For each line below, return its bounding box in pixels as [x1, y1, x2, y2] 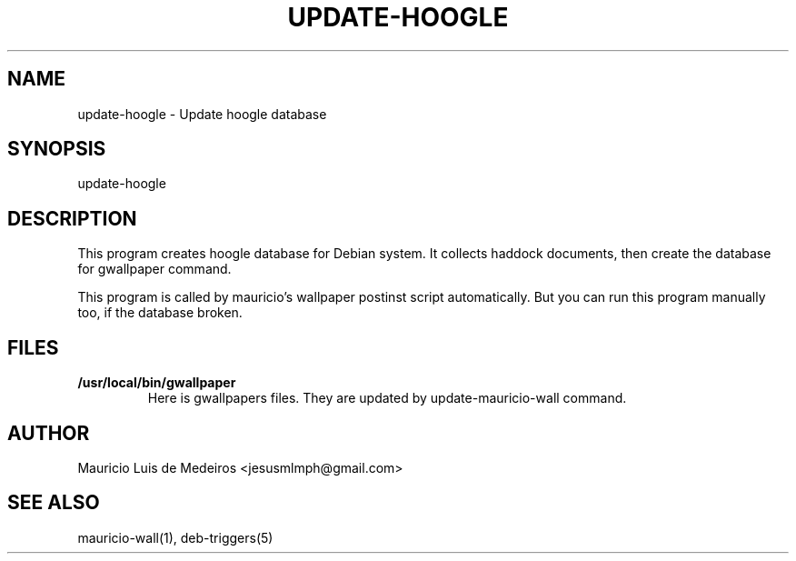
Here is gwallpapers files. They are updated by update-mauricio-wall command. [147, 390, 627, 406]
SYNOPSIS [7, 137, 106, 161]
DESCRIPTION [7, 206, 137, 230]
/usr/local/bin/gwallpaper [77, 375, 236, 391]
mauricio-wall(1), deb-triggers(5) [77, 529, 274, 546]
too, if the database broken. [77, 305, 243, 321]
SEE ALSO [7, 491, 100, 515]
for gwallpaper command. [77, 261, 232, 277]
